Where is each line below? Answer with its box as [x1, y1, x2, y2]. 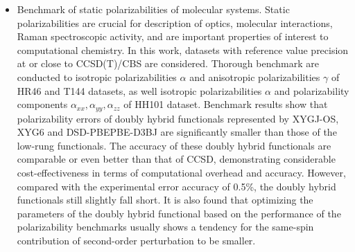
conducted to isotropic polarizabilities [17, 69, 177, 84]
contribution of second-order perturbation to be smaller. [17, 233, 256, 247]
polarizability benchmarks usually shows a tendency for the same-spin [17, 219, 314, 234]
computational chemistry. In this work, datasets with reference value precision [17, 42, 349, 57]
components [17, 97, 68, 111]
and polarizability [274, 83, 349, 98]
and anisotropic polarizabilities [189, 69, 320, 84]
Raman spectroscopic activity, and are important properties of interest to [17, 29, 329, 44]
